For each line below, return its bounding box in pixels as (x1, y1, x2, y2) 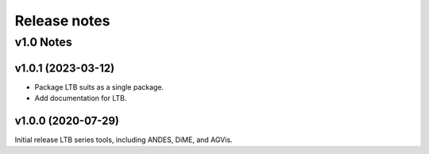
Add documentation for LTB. (34, 94, 127, 103)
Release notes (14, 12, 110, 29)
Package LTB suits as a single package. (34, 82, 164, 91)
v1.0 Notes (14, 35, 72, 49)
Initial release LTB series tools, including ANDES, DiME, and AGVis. (14, 135, 234, 144)
